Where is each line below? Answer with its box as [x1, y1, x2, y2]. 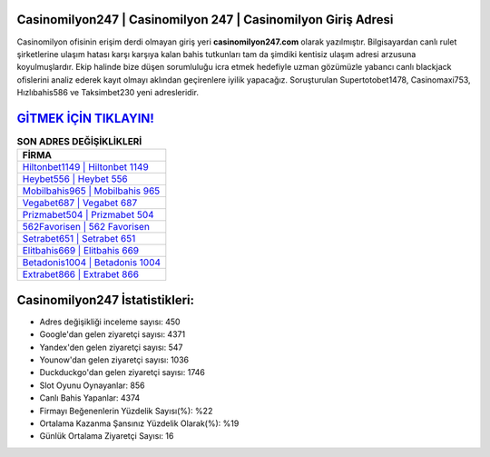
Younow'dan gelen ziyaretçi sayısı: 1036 [39, 354, 190, 365]
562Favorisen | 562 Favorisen [22, 221, 150, 233]
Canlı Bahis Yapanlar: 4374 [39, 392, 141, 403]
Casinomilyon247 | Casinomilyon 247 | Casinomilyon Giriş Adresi [16, 12, 394, 27]
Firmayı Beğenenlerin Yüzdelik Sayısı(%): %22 [39, 405, 213, 416]
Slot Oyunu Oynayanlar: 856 [39, 380, 145, 391]
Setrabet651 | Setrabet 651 [22, 233, 136, 245]
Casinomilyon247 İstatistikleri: [16, 292, 195, 308]
